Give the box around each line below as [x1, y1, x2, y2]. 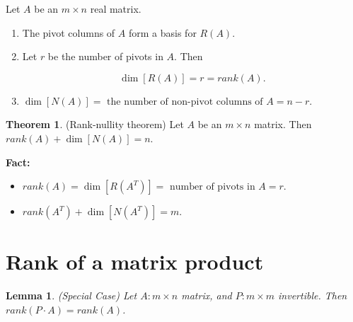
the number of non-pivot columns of [107, 96, 263, 107]
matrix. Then [254, 117, 312, 132]
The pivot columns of [22, 25, 115, 40]
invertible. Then [278, 288, 347, 303]
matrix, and [181, 288, 232, 303]
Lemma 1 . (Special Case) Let [6, 288, 137, 303]
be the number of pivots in [47, 49, 163, 64]
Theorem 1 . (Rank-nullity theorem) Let [6, 117, 184, 132]
